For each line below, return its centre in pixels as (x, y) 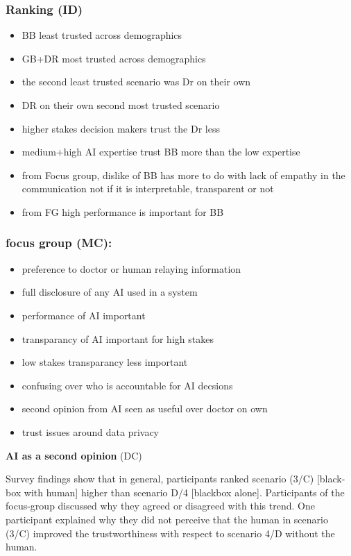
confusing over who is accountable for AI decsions (127, 385)
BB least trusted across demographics (102, 35)
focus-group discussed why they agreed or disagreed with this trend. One (160, 506)
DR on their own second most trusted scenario (121, 105)
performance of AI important (84, 315)
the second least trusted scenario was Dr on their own (136, 82)
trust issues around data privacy (91, 431)
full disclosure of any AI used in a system (110, 292)
